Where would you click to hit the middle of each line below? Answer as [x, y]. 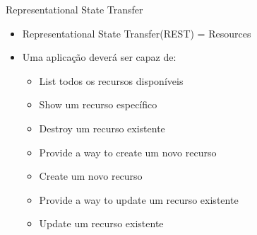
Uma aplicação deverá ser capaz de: [99, 57]
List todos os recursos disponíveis [111, 80]
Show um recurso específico [98, 104]
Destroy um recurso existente [102, 128]
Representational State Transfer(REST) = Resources [137, 33]
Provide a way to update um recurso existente [139, 199]
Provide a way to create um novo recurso [128, 152]
